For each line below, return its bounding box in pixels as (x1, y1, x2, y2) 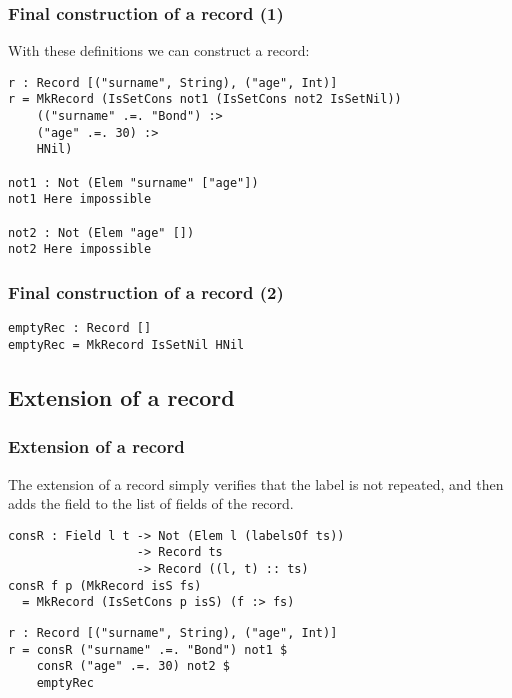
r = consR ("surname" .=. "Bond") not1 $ (8, 642, 288, 657)
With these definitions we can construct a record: (8, 40, 310, 61)
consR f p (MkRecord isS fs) (8, 578, 202, 593)
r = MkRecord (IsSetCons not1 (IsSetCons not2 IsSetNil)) (8, 92, 402, 107)
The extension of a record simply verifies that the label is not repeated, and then (8, 473, 504, 494)
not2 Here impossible (8, 242, 152, 257)
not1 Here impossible (8, 192, 152, 207)
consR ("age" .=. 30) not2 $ (36, 659, 230, 674)
